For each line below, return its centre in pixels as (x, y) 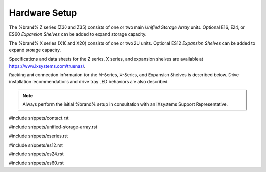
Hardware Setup (43, 13)
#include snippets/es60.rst (36, 163)
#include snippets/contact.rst (39, 118)
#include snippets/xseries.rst (39, 136)
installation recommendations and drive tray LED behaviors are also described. (89, 82)
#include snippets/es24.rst (36, 154)
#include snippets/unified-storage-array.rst (53, 127)
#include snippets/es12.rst (36, 145)
